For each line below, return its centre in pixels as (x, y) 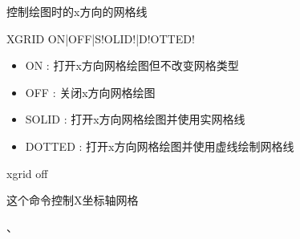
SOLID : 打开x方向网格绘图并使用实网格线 (135, 119)
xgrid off (27, 173)
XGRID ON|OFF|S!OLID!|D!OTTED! (101, 38)
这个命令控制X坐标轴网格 (73, 200)
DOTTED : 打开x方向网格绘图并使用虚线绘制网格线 (160, 146)
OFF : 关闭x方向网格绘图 (90, 92)
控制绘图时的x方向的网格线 (77, 11)
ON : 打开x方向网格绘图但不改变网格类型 (132, 65)
